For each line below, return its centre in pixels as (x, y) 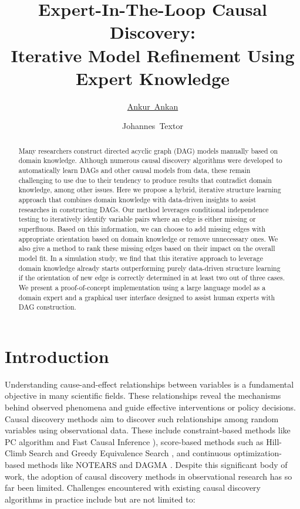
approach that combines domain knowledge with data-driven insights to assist (137, 199)
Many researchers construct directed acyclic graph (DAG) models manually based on (148, 150)
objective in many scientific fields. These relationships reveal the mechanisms (143, 396)
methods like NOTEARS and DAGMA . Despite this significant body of (157, 464)
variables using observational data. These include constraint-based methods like (148, 430)
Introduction (57, 356)
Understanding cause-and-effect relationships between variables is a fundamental (149, 384)
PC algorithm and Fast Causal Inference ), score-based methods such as (134, 441)
